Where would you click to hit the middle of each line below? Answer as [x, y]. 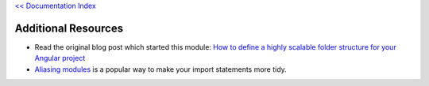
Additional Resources [69, 28]
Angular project [60, 58]
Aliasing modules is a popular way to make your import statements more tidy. [161, 69]
